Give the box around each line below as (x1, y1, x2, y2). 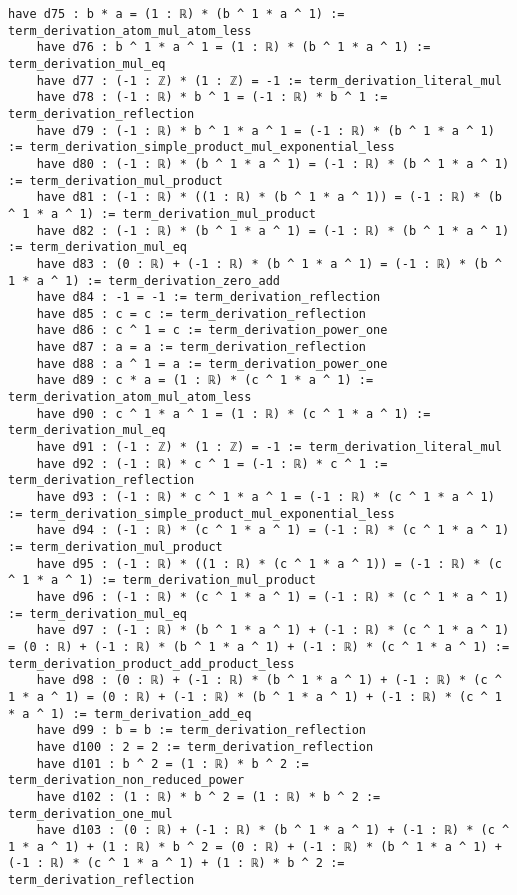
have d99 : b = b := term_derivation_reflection (36, 723, 366, 738)
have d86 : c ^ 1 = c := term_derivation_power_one (36, 323, 388, 338)
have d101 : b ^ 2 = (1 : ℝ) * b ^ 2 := (36, 756, 309, 771)
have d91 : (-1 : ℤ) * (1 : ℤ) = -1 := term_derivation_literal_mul (36, 440, 502, 455)
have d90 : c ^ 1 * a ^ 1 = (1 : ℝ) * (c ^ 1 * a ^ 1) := (36, 406, 431, 421)
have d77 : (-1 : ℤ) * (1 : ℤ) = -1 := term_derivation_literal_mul (36, 73, 502, 88)
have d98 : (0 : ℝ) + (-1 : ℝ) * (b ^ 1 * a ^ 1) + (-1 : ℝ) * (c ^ (36, 673, 502, 688)
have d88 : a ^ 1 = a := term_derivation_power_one (36, 356, 388, 371)
